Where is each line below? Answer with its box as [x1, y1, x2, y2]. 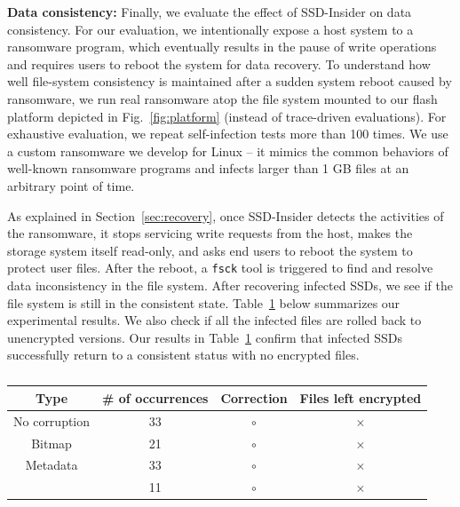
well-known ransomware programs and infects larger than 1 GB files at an [7, 159, 409, 178]
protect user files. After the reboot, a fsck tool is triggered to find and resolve [7, 258, 433, 277]
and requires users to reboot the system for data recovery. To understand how [7, 54, 431, 73]
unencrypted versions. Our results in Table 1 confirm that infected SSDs [7, 328, 402, 346]
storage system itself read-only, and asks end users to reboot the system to [7, 241, 413, 259]
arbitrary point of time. [7, 176, 135, 194]
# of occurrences [102, 388, 209, 407]
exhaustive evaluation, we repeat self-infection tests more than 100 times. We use [7, 124, 448, 143]
